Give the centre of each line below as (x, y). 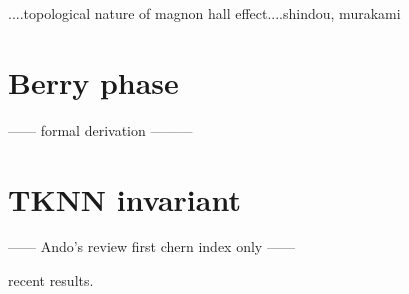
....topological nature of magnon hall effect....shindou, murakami (204, 13)
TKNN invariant (124, 198)
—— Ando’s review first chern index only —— (151, 246)
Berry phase (93, 81)
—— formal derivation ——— (100, 129)
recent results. (51, 280)
